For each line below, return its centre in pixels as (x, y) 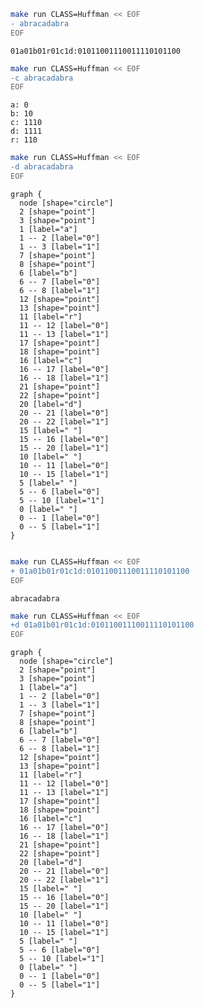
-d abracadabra (42, 167)
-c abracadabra (42, 78)
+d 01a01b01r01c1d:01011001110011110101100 (102, 625)
